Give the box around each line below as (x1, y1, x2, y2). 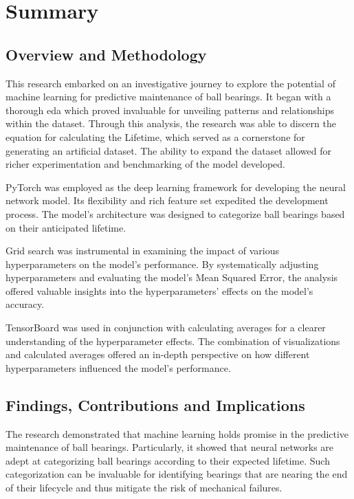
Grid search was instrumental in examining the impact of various (5, 243, 280, 258)
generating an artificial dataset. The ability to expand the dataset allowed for (5, 143, 331, 157)
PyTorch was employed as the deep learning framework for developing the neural (5, 179, 346, 194)
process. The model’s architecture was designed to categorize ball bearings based (5, 206, 345, 221)
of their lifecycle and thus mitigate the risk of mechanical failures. (5, 480, 283, 495)
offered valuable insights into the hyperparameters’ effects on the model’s (5, 283, 313, 298)
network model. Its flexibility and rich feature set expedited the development (5, 193, 329, 208)
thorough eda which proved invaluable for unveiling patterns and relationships (5, 102, 335, 117)
